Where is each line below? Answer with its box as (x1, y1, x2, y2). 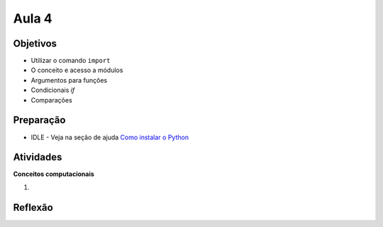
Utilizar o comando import (30, 57, 111, 65)
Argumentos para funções (30, 76, 108, 84)
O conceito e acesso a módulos (30, 66, 123, 74)
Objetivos (13, 37, 57, 50)
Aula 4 (13, 11, 52, 26)
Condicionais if (30, 86, 75, 95)
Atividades (13, 151, 62, 163)
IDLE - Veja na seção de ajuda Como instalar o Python (30, 133, 189, 141)
